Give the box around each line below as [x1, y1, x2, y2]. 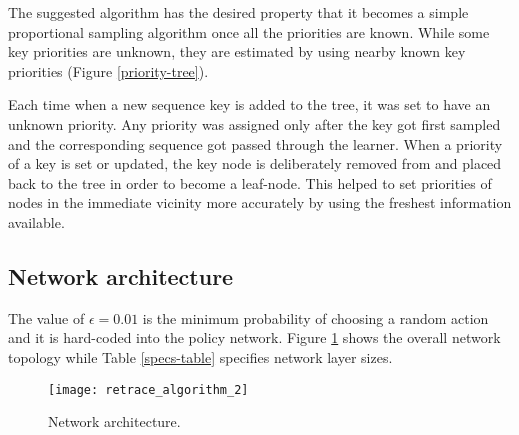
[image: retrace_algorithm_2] [48, 382, 249, 397]
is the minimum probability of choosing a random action [142, 307, 489, 328]
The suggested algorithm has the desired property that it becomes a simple [8, 2, 469, 22]
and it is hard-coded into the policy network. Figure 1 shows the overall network [8, 327, 501, 348]
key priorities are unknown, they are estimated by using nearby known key [8, 41, 466, 62]
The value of [8, 307, 85, 328]
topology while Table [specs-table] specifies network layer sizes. [8, 346, 393, 367]
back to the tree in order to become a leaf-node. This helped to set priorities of [8, 172, 492, 193]
